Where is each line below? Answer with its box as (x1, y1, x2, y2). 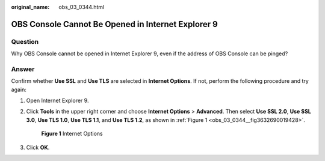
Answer (11, 65, 35, 73)
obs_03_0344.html (58, 4, 105, 10)
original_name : (11, 4, 50, 10)
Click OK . (26, 144, 50, 151)
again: (11, 86, 27, 93)
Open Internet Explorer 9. (26, 97, 89, 105)
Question (11, 37, 39, 46)
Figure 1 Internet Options (41, 130, 103, 138)
